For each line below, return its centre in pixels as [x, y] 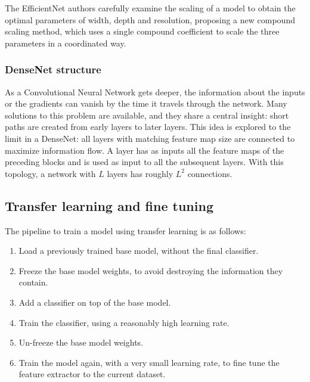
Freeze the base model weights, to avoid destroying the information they [151, 270]
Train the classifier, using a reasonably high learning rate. [124, 322]
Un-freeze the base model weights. [81, 342]
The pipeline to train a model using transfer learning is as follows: [125, 230]
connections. [210, 173]
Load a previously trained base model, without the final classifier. [139, 251]
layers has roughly [140, 173]
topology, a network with [50, 173]
